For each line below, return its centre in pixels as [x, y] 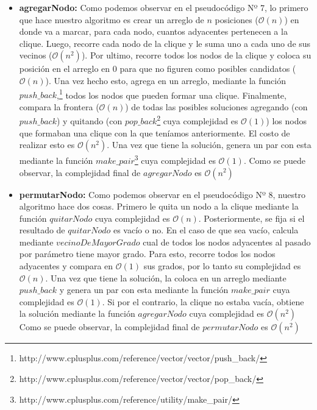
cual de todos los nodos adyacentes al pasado [227, 242]
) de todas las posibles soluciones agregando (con [216, 106]
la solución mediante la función [77, 313]
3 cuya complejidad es [175, 159]
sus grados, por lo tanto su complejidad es [222, 266]
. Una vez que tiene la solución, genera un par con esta [209, 145]
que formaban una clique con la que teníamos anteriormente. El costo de [155, 133]
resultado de [42, 230]
